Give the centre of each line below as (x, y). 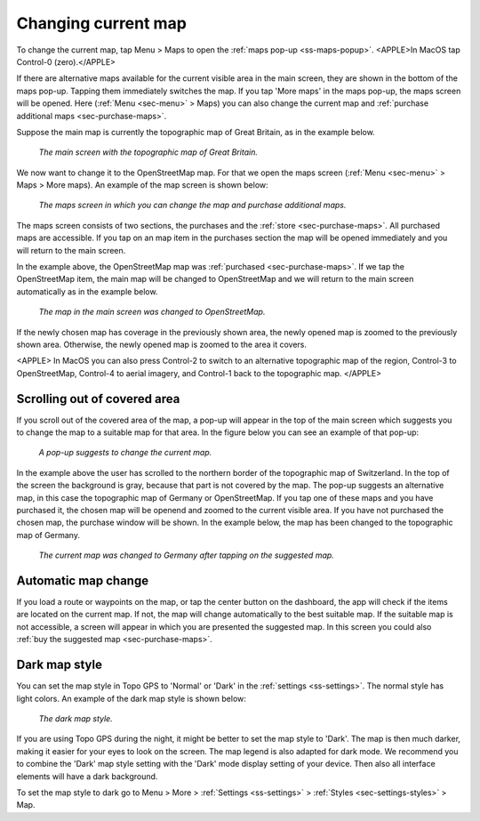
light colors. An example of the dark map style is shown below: (131, 698)
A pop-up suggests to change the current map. (125, 453)
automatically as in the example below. (87, 291)
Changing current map (101, 23)
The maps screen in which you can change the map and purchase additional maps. (192, 205)
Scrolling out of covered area (98, 399)
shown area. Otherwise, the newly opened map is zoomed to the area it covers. (161, 344)
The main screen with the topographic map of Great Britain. (148, 152)
